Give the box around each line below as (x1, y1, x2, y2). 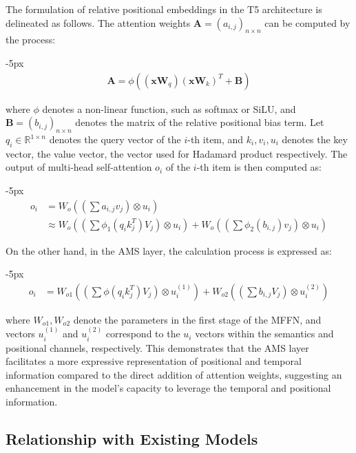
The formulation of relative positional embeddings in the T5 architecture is (6, 2, 322, 16)
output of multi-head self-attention (6, 160, 152, 174)
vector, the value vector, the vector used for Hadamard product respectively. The (6, 146, 348, 160)
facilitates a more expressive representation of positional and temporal (6, 354, 302, 368)
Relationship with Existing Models (6, 428, 258, 450)
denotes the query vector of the (49, 132, 181, 146)
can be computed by (264, 15, 350, 30)
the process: (6, 32, 56, 47)
